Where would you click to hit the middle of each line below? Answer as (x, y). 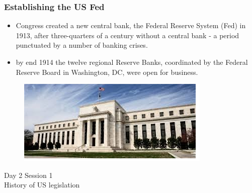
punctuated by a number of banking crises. (82, 45)
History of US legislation (42, 185)
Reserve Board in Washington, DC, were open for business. (107, 72)
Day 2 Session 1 (28, 175)
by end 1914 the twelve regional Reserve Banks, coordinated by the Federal (132, 62)
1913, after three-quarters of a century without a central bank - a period (128, 35)
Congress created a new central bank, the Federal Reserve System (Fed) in (131, 25)
